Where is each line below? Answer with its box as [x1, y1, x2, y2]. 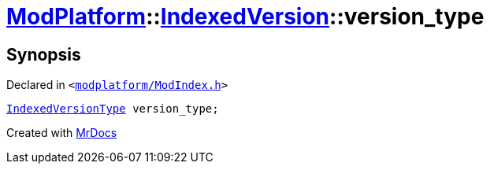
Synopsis [6, 44, 81, 65]
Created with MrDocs [6, 126, 117, 140]
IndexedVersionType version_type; [6, 102, 219, 116]
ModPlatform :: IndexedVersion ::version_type [6, 3, 484, 30]
